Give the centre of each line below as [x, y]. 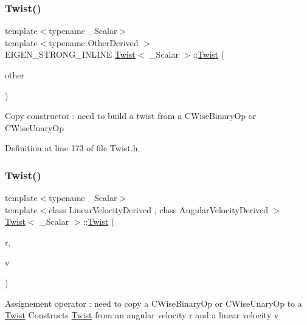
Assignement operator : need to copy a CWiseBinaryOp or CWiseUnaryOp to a [153, 303]
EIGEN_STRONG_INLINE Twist [70, 54]
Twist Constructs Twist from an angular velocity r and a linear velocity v [142, 315]
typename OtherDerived [94, 42]
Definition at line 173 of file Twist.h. [73, 148]
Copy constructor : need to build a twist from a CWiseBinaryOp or [131, 116]
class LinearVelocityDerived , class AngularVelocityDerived [159, 209]
